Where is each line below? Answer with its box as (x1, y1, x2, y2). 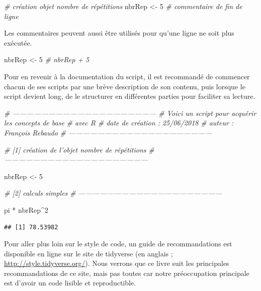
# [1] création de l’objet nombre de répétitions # (4, 144, 154, 155)
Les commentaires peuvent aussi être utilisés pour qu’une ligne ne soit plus (4, 28, 234, 38)
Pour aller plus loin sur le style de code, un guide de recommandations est (4, 238, 232, 249)
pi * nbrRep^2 (4, 204, 48, 215)
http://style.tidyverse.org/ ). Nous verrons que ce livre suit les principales (4, 258, 229, 268)
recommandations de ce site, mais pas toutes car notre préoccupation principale (4, 267, 249, 278)
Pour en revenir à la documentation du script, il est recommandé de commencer (4, 71, 250, 81)
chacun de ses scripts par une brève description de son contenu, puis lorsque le (4, 81, 245, 91)
